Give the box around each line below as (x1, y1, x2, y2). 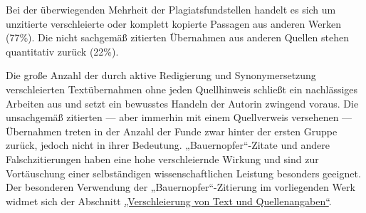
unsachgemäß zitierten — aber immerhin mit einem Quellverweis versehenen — (6, 110, 352, 125)
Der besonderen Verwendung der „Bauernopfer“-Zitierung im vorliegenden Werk (6, 180, 355, 194)
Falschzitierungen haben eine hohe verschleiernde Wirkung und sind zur (6, 151, 319, 166)
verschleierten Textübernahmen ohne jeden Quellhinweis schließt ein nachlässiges (6, 81, 358, 96)
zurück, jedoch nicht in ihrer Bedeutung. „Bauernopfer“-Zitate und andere (6, 137, 330, 152)
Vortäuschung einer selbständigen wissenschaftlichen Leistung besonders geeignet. (6, 165, 361, 180)
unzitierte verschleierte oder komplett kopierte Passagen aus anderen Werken (6, 16, 341, 31)
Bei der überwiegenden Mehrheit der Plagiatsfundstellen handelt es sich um (6, 2, 336, 16)
